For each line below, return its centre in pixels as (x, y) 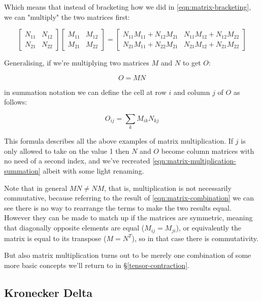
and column (192, 92)
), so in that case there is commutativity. (195, 238)
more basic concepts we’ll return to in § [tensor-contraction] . (97, 265)
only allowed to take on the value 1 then (67, 150)
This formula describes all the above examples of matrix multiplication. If (119, 141)
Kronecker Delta (48, 292)
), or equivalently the (208, 228)
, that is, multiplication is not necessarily (168, 188)
